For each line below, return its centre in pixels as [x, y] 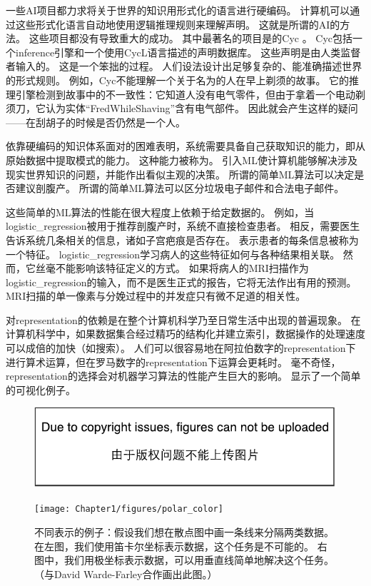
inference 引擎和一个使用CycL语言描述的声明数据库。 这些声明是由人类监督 [188, 52]
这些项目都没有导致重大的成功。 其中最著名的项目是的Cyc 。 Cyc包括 [191, 38]
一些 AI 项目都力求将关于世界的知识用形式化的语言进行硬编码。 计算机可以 [178, 10]
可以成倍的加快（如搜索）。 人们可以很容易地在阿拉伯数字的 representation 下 [181, 348]
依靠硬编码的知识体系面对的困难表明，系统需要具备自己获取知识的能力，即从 [185, 146]
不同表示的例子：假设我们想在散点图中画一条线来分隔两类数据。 [184, 532]
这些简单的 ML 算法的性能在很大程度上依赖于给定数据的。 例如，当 [160, 212]
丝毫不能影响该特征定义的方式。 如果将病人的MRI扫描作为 [172, 268]
